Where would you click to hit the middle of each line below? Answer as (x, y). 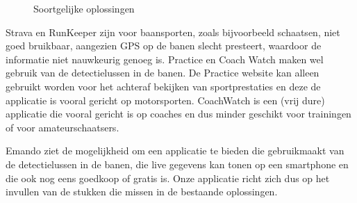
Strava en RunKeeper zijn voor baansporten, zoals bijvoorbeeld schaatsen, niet (173, 32)
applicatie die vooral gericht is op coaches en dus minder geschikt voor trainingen (178, 114)
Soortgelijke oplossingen (84, 8)
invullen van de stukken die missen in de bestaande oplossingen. (142, 192)
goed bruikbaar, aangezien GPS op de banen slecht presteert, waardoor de (164, 46)
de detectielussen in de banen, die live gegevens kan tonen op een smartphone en (177, 164)
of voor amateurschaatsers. (63, 127)
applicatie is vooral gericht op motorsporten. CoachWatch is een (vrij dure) (165, 100)
